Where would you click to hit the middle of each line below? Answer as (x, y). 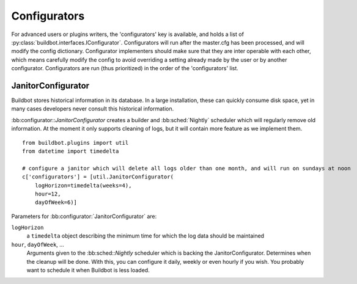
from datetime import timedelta (71, 151)
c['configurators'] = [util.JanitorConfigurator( (98, 177)
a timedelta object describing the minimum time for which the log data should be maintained (145, 236)
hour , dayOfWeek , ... (38, 244)
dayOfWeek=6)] (56, 202)
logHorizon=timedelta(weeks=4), (83, 185)
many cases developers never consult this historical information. (93, 109)
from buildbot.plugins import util (75, 143)
